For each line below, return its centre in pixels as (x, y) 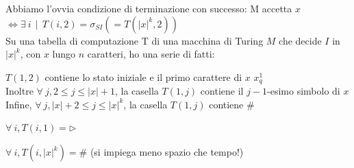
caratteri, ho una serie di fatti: (151, 54)
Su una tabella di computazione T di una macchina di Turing (135, 40)
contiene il (222, 91)
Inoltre (20, 91)
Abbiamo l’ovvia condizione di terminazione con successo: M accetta (149, 8)
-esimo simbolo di (304, 91)
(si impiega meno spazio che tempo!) (167, 152)
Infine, (19, 104)
